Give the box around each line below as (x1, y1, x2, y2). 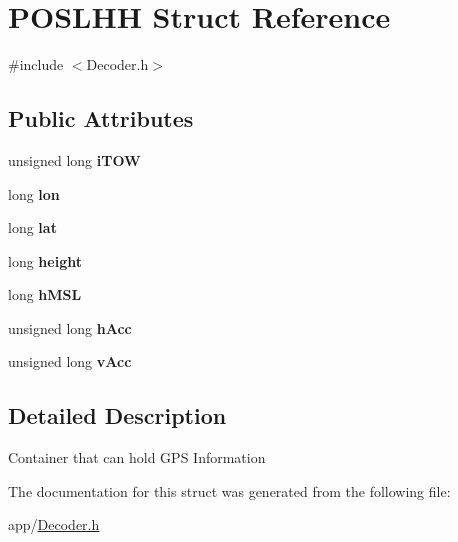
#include (8, 54, 64, 75)
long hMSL (8, 284, 82, 305)
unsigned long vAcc (8, 351, 132, 372)
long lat (8, 217, 57, 238)
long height (8, 250, 82, 271)
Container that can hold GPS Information (8, 447, 266, 468)
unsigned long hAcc (8, 317, 132, 338)
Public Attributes (8, 103, 194, 134)
